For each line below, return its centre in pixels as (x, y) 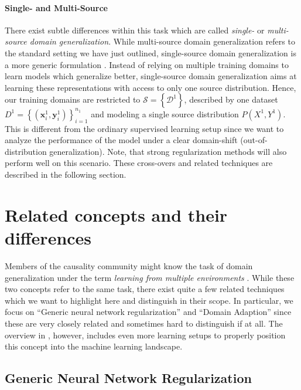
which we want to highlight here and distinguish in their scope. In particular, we (149, 300)
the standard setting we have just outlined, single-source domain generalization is (150, 52)
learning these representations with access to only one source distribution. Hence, (150, 87)
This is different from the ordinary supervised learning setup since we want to (144, 128)
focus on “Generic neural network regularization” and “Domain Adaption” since (148, 312)
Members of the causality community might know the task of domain (129, 265)
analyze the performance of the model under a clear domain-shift (121, 140)
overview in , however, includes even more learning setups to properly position (145, 335)
